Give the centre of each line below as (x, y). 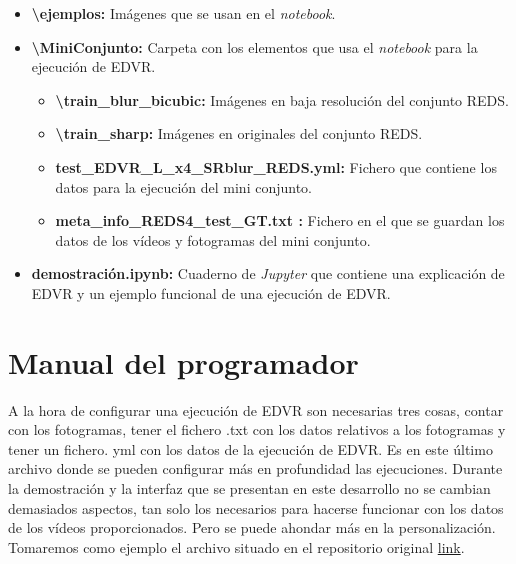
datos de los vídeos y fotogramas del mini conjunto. (213, 239)
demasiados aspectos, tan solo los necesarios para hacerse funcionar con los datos (256, 507)
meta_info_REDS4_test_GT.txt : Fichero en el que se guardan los (280, 220)
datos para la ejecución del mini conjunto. (184, 186)
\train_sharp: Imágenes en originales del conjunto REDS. (239, 133)
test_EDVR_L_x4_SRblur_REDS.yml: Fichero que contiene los (276, 166)
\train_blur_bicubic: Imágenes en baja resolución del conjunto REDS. (282, 99)
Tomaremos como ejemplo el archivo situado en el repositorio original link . (236, 546)
